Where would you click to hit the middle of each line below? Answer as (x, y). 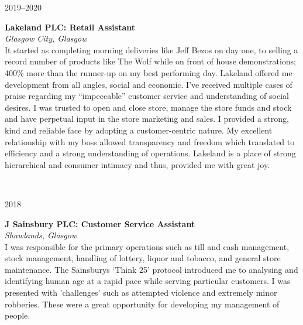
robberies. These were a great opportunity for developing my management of (142, 304)
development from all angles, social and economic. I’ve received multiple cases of (149, 84)
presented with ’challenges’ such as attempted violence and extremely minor (141, 292)
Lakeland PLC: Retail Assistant (70, 27)
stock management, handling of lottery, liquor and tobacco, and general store (143, 258)
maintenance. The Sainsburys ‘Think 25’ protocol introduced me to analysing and (151, 269)
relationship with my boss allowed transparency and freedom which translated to (150, 141)
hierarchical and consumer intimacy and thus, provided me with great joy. (137, 164)
